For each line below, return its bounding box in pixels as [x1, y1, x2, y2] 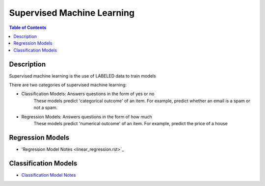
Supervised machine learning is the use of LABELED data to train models [9, 73, 157, 79]
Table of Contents [9, 25, 47, 30]
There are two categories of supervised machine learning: [9, 82, 127, 88]
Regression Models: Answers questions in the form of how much [21, 113, 152, 120]
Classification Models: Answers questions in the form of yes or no [21, 91, 155, 97]
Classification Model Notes [21, 172, 76, 178]
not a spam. [33, 105, 58, 110]
